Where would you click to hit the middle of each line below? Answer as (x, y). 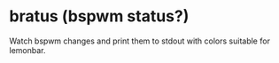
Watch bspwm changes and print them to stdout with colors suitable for (139, 41)
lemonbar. (27, 50)
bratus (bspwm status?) (99, 16)
